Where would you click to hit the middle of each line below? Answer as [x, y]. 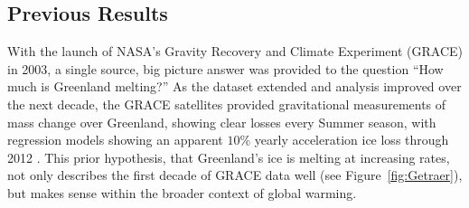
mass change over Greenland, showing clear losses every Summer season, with [222, 122]
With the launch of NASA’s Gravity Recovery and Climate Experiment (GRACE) [235, 51]
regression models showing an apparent [115, 140]
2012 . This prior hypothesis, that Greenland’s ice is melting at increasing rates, [229, 157]
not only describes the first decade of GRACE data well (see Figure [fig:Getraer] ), [235, 175]
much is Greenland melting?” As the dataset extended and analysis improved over [234, 86]
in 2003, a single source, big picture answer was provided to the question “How [225, 68]
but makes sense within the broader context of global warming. [182, 192]
